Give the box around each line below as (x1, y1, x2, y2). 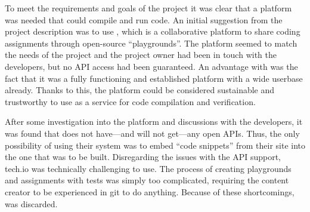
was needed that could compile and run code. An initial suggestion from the (5, 13, 283, 26)
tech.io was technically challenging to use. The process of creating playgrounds (5, 162, 292, 174)
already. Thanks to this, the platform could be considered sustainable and (5, 84, 275, 96)
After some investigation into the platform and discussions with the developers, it (5, 115, 303, 128)
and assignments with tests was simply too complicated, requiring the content (5, 174, 289, 186)
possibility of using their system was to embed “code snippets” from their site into (5, 139, 305, 151)
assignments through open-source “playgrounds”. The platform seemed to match (5, 36, 297, 49)
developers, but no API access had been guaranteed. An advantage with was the (5, 60, 298, 72)
